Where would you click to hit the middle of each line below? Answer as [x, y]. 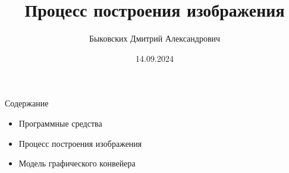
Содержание [27, 103]
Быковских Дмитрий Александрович [155, 38]
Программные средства [60, 123]
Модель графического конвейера [77, 163]
